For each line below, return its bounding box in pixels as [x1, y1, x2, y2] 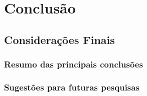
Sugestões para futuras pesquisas [4, 80, 139, 93]
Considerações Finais [4, 31, 115, 47]
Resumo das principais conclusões [4, 58, 143, 70]
